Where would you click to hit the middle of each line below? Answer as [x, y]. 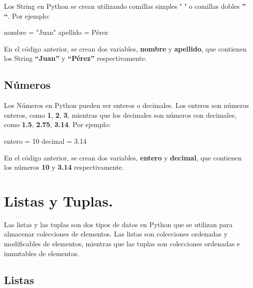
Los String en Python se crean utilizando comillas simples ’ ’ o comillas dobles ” [125, 6]
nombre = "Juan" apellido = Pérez [56, 32]
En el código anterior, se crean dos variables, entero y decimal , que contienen [123, 157]
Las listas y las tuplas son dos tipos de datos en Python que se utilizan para [118, 224]
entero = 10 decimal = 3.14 [45, 141]
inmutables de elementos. [42, 253]
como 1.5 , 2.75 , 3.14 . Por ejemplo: [57, 124]
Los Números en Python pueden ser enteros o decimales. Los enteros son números [126, 105]
